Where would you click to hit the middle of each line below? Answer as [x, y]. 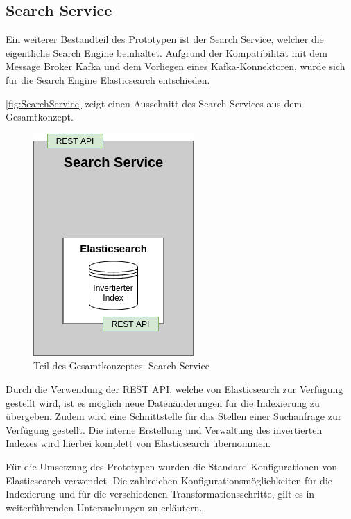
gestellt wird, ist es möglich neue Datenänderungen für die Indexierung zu [163, 402]
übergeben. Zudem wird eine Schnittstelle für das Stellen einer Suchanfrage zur [174, 416]
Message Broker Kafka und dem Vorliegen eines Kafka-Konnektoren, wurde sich [175, 66]
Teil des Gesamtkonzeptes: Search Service [121, 366]
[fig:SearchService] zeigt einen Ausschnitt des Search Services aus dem [154, 103]
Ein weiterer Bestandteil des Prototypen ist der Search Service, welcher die [165, 39]
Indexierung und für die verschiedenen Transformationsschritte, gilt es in [160, 494]
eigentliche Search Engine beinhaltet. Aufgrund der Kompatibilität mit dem [166, 52]
